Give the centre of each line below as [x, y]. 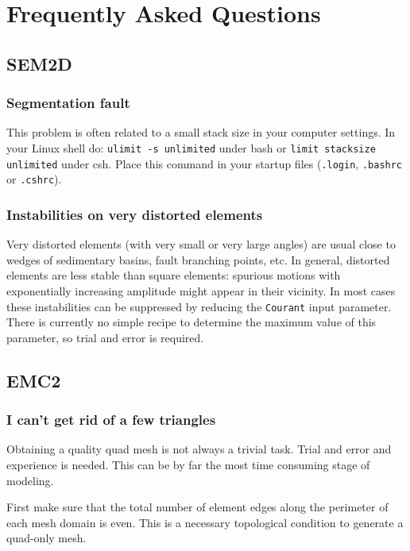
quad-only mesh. [46, 538]
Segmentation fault [68, 103]
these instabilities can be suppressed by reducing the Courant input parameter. [199, 306]
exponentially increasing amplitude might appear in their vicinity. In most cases [201, 290]
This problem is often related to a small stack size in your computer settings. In [201, 132]
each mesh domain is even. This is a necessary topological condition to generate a [205, 522]
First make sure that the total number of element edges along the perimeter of [197, 507]
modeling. [30, 480]
